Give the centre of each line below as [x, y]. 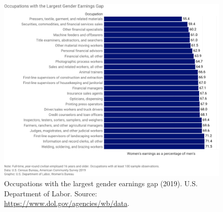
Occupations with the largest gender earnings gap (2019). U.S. [101, 183]
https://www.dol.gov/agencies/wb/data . [67, 203]
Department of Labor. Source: [51, 193]
